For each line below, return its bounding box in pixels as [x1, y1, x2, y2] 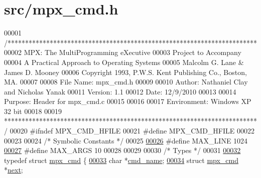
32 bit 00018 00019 [4, 105, 62, 116]
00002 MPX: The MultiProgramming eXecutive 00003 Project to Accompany [4, 47, 241, 57]
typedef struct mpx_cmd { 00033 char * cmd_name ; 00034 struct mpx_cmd [4, 154, 238, 165]
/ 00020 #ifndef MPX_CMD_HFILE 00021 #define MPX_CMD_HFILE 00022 [4, 125, 254, 136]
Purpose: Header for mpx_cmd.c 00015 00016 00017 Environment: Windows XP [4, 96, 251, 106]
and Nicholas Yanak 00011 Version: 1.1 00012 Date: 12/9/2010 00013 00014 [4, 86, 236, 96]
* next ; [4, 164, 23, 175]
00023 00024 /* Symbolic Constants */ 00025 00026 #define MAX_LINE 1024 [4, 135, 248, 145]
